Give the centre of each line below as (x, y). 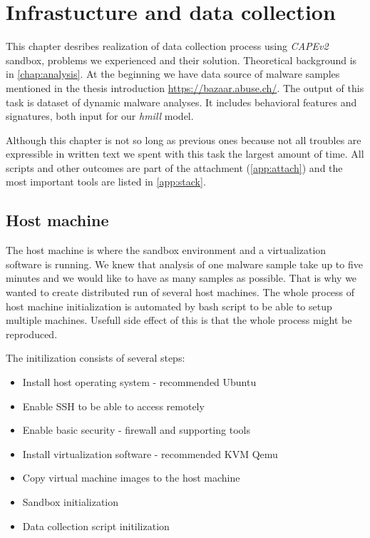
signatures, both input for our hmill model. (100, 116)
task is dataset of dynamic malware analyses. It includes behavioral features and (181, 102)
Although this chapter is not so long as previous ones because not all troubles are (184, 139)
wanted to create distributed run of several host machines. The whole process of (180, 292)
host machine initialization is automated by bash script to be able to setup (169, 306)
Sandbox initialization (71, 501)
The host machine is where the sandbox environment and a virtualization (166, 250)
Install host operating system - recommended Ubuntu (139, 382)
